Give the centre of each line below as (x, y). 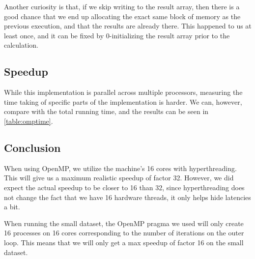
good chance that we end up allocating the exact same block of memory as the (122, 16)
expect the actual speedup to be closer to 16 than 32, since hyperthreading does (124, 187)
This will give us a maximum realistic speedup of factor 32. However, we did (119, 178)
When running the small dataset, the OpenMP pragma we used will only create (124, 223)
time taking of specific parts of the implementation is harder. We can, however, (123, 101)
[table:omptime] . (28, 121)
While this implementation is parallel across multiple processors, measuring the (123, 92)
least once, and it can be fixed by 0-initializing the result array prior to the (117, 35)
